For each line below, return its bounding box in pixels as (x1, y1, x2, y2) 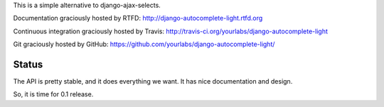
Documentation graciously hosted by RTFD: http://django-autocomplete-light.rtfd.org (13, 14, 263, 23)
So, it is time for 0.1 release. (13, 90, 94, 98)
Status (13, 58, 43, 70)
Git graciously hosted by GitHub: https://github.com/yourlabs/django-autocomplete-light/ (13, 40, 275, 49)
